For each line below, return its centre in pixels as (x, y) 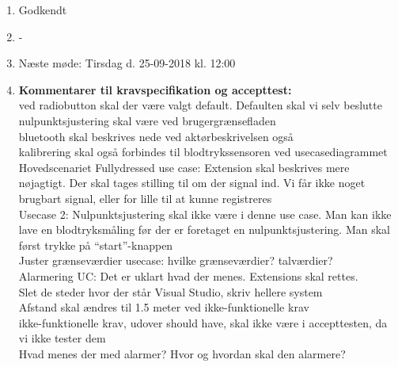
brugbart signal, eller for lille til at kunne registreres (145, 198)
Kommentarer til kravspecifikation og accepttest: (155, 89)
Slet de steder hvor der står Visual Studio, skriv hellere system (171, 291)
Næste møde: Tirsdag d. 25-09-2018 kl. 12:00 (127, 63)
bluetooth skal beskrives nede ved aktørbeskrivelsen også (156, 136)
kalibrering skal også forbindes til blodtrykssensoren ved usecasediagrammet (203, 152)
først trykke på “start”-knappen (96, 245)
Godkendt (43, 10)
